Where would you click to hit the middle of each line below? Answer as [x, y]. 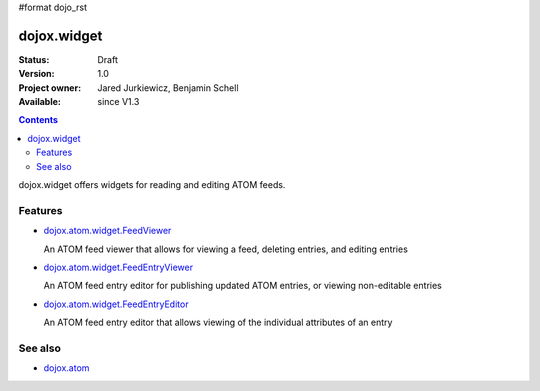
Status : [34, 59]
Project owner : [50, 87]
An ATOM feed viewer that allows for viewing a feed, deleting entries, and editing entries [226, 249]
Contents [38, 120]
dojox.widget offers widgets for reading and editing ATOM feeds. [152, 185]
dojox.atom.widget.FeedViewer [107, 231]
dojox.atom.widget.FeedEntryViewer [118, 267]
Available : [40, 102]
